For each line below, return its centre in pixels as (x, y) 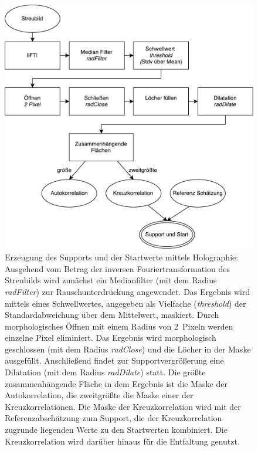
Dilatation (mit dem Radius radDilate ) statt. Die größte (105, 372)
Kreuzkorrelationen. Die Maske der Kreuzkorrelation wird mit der (123, 406)
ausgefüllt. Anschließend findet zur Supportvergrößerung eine (114, 360)
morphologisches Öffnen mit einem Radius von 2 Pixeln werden (119, 326)
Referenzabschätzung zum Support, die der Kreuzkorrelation (113, 418)
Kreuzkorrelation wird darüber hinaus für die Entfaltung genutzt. (122, 441)
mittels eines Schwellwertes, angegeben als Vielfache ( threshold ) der (125, 303)
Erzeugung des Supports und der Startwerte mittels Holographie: (122, 257)
